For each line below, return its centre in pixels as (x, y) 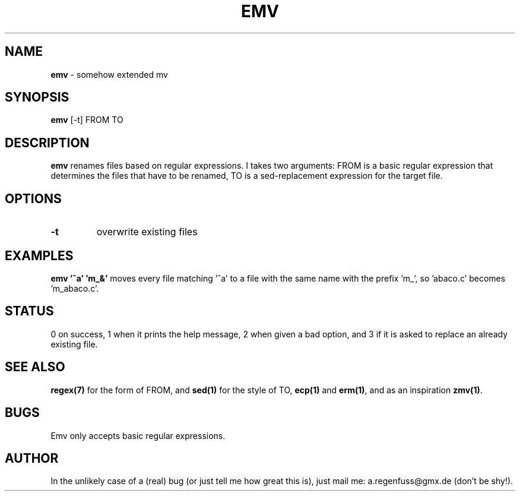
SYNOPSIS (37, 97)
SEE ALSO (35, 367)
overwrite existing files (147, 232)
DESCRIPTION (47, 143)
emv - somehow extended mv (109, 74)
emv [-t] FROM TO (87, 120)
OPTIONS (33, 198)
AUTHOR (32, 458)
